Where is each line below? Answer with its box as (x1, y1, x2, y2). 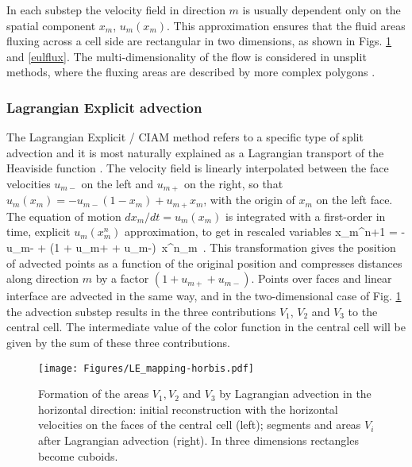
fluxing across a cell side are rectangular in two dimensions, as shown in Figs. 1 (6, 33, 392, 49)
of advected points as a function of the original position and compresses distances (6, 254, 402, 271)
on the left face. (316, 191, 393, 208)
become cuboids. (38, 447, 118, 464)
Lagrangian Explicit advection (6, 97, 202, 117)
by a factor (95, 270, 149, 287)
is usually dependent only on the (242, 2, 401, 17)
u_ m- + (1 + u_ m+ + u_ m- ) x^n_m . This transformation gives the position (6, 239, 396, 256)
